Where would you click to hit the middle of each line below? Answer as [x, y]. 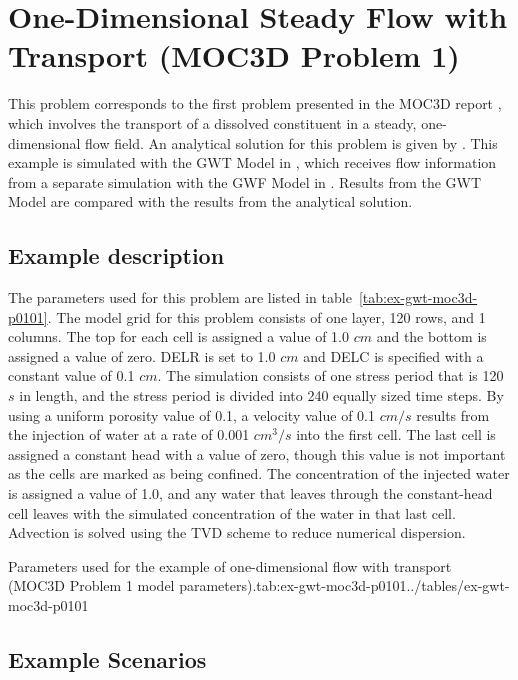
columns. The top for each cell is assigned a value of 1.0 [178, 336]
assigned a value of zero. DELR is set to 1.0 [142, 355]
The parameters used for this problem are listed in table [180, 297]
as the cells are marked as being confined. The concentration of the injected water [259, 473]
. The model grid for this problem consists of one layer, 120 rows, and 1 [266, 316]
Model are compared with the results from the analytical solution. [210, 201]
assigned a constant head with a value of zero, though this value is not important [257, 453]
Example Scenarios [107, 658]
